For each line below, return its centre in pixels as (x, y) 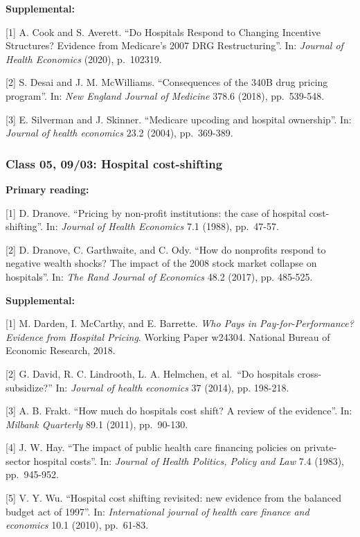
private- (321, 447)
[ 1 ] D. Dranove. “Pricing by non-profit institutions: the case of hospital (156, 212)
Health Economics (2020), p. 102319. (84, 59)
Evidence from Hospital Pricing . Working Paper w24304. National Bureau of (168, 336)
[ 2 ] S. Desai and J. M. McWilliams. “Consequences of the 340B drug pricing (167, 82)
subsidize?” (29, 387)
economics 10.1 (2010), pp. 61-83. (77, 525)
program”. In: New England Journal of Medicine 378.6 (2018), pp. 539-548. (165, 95)
